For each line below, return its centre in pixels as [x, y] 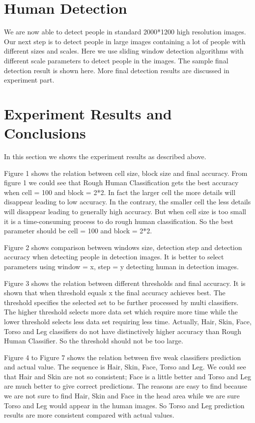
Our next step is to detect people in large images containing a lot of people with [125, 41]
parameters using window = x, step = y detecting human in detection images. [121, 266]
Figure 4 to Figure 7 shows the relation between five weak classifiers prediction [123, 357]
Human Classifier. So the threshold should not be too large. [94, 341]
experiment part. [29, 80]
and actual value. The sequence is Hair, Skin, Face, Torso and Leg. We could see [125, 367]
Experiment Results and [88, 113]
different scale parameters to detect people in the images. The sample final [116, 60]
